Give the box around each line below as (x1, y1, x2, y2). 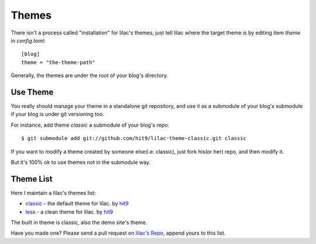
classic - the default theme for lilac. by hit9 (25, 200, 129, 207)
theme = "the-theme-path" (21, 59, 96, 65)
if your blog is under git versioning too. (11, 111, 105, 118)
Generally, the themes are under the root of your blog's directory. (11, 72, 169, 79)
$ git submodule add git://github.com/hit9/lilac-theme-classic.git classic (21, 135, 247, 142)
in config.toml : (11, 37, 46, 44)
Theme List (11, 174, 53, 184)
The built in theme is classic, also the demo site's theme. (11, 219, 147, 226)
